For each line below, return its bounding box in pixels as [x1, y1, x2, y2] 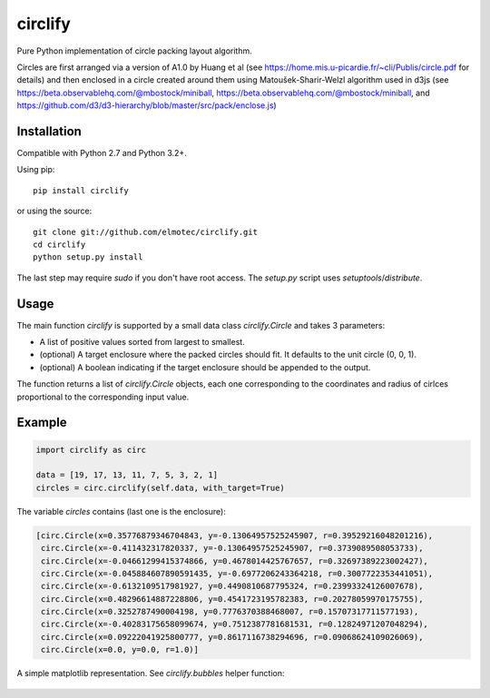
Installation [16, 123, 82, 139]
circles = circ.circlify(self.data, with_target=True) [35, 482, 285, 493]
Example [16, 415, 67, 430]
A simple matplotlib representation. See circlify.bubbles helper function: [16, 668, 285, 679]
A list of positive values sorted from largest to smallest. [39, 337, 245, 348]
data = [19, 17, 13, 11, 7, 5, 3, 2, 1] [35, 470, 218, 480]
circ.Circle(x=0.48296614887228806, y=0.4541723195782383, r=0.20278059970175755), [41, 594, 424, 604]
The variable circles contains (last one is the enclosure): [16, 506, 226, 516]
